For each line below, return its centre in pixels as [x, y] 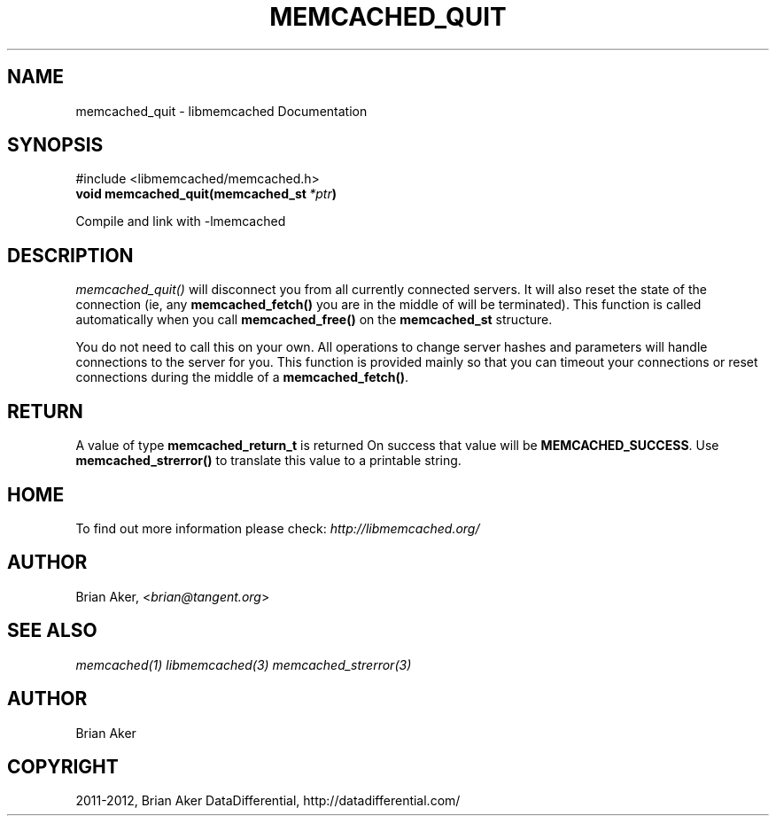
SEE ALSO [52, 631]
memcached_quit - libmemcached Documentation [221, 111]
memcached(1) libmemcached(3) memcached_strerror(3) [244, 664]
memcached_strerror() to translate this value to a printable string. [268, 461]
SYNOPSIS [55, 145]
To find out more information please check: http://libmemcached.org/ [278, 528]
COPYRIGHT [63, 766]
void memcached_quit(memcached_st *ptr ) [206, 194]
